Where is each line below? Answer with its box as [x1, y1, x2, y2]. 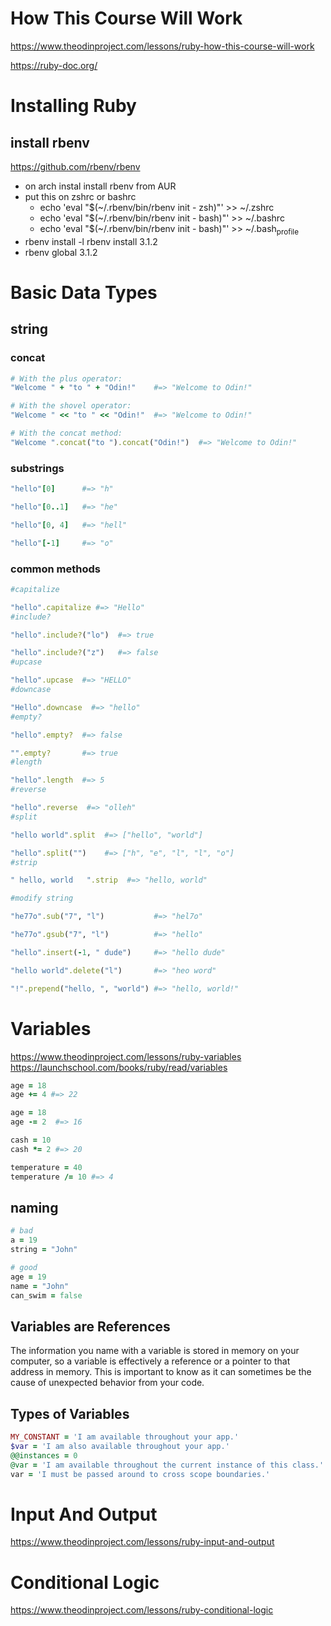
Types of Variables [10, 1405, 130, 1422]
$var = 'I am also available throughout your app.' [10, 1441, 230, 1451]
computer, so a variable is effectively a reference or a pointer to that [10, 1355, 291, 1367]
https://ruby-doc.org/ [10, 59, 98, 71]
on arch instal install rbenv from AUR [24, 180, 177, 192]
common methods [10, 562, 102, 576]
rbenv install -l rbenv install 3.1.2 [24, 235, 158, 247]
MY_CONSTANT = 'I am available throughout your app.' [10, 1432, 240, 1442]
